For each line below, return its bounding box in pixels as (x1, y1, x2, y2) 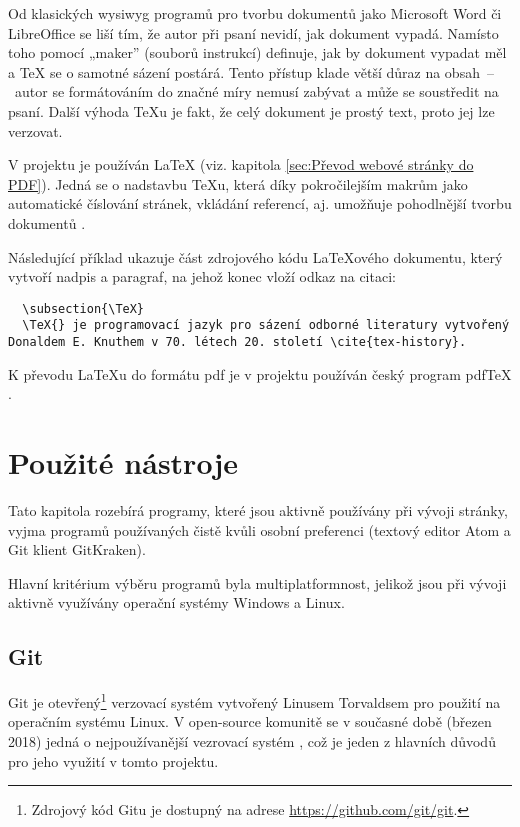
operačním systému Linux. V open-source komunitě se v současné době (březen (8, 711, 492, 732)
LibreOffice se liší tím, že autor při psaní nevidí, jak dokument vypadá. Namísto (8, 22, 499, 43)
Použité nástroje (8, 442, 238, 483)
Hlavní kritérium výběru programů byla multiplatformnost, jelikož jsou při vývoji (8, 572, 507, 593)
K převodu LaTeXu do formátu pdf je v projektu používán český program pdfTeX (8, 363, 512, 384)
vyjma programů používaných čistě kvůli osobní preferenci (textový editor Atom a (8, 519, 511, 540)
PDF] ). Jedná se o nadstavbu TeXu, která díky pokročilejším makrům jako (8, 173, 468, 194)
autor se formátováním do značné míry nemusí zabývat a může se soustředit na (14, 81, 499, 102)
